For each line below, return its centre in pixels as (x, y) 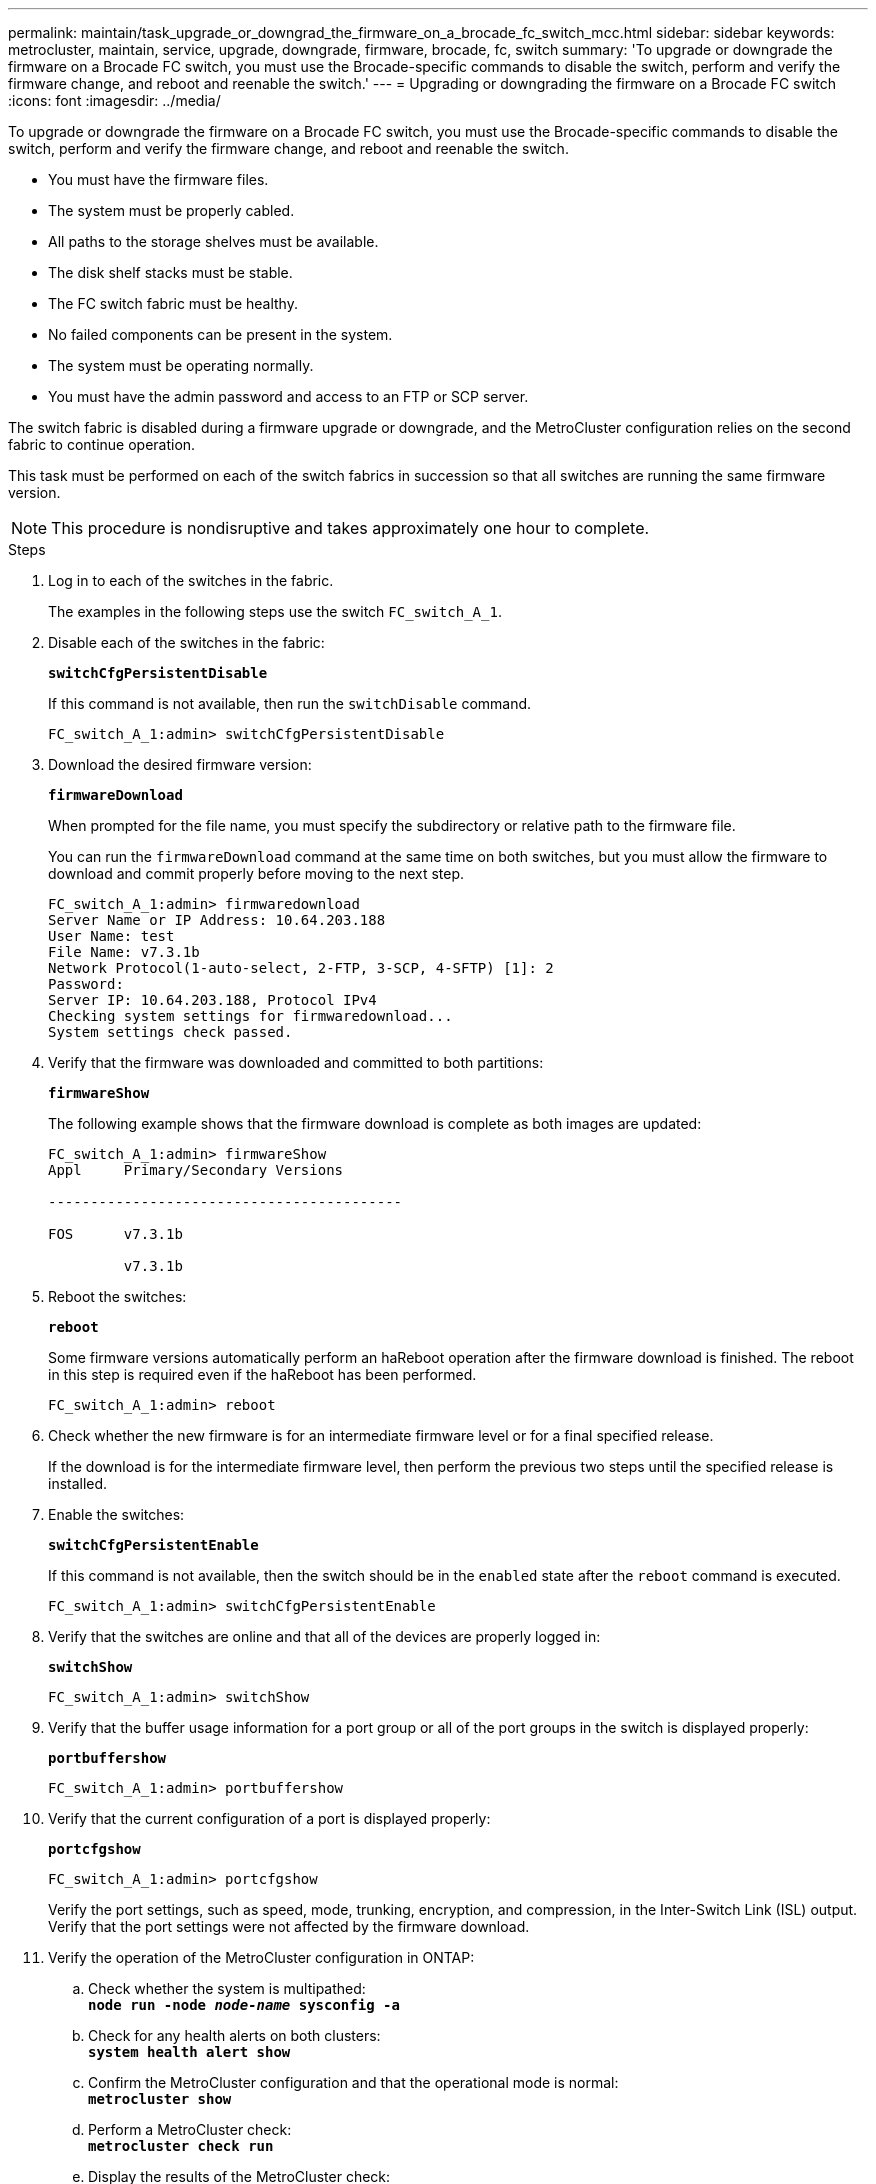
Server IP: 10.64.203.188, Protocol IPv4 (212, 1000)
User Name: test (111, 936)
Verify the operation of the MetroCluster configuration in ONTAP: (261, 1957)
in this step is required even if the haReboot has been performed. (262, 1374)
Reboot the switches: (117, 1296)
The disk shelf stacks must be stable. (170, 272)
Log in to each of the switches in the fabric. (191, 580)
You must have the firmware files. (158, 179)
